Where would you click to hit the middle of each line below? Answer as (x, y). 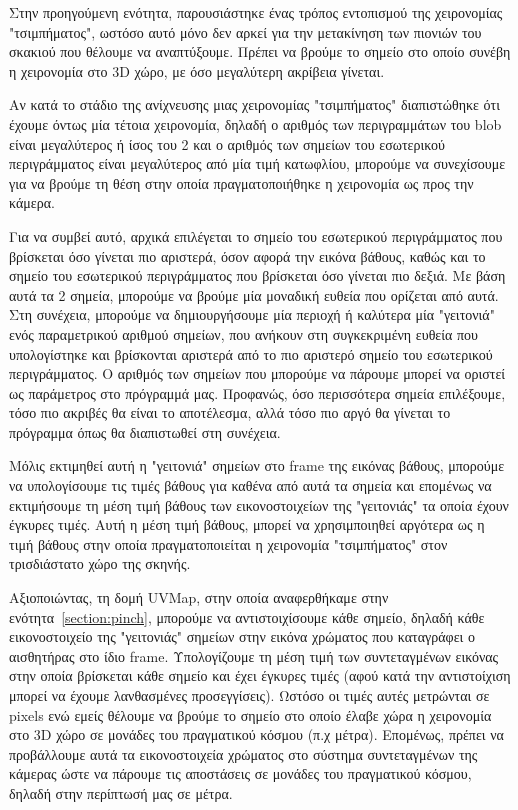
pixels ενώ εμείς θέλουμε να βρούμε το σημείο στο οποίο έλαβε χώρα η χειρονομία (250, 714)
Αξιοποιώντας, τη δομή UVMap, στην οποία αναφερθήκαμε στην (199, 597)
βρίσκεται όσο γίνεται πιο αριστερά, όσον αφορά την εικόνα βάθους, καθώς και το (247, 255)
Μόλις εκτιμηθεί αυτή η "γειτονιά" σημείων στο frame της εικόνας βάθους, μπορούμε (257, 465)
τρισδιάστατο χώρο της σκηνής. (100, 563)
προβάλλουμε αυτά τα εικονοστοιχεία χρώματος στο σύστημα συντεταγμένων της (243, 753)
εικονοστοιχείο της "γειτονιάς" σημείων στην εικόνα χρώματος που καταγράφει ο (242, 636)
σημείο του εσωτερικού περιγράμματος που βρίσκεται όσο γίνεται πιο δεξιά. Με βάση (257, 275)
